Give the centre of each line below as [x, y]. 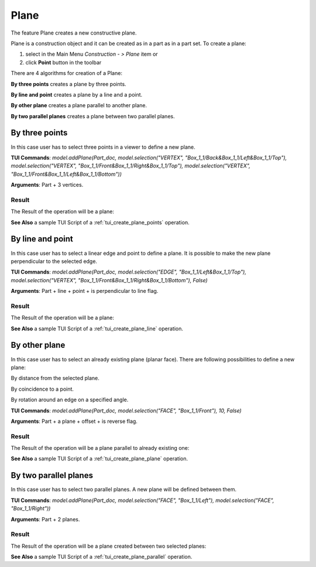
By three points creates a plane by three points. [68, 84]
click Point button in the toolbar [63, 62]
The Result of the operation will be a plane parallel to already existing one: [100, 448]
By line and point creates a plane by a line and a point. [77, 94]
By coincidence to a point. [42, 389]
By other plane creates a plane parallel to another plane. [79, 105]
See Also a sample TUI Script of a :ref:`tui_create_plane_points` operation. [100, 222]
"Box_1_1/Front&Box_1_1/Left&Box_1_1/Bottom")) [66, 174]
